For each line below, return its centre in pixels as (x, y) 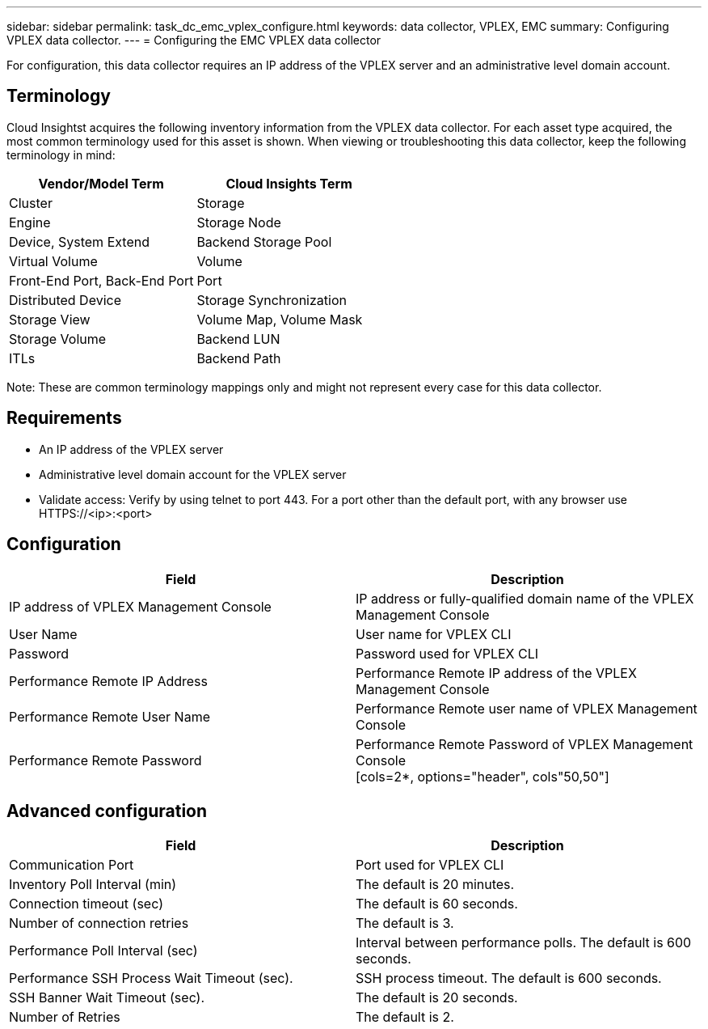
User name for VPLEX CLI (434, 634)
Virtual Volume (53, 261)
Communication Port (72, 865)
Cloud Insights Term (289, 183)
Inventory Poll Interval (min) (93, 885)
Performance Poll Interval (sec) (103, 951)
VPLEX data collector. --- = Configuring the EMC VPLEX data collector (194, 40)
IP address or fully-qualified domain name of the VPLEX (525, 598)
